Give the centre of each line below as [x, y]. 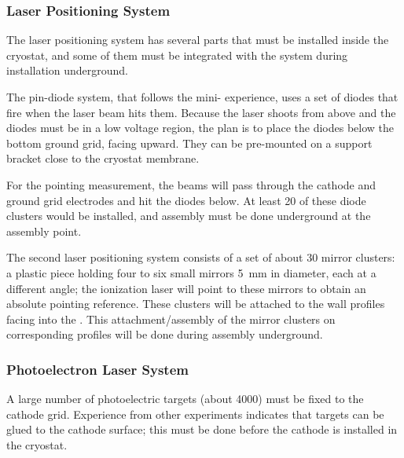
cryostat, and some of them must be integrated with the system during [177, 55]
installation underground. [67, 70]
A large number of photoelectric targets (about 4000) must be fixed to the [185, 399]
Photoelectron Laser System [97, 369]
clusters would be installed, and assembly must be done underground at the [189, 216]
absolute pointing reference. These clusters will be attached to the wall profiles [196, 304]
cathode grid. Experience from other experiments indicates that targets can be [195, 414]
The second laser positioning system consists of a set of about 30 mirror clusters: [201, 257]
